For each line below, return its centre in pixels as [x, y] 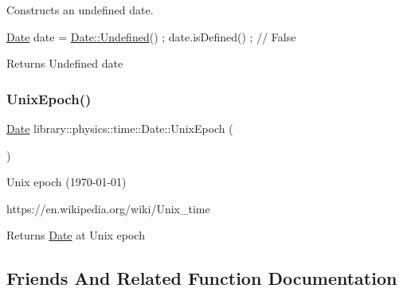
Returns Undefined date [65, 63]
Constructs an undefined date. [80, 10]
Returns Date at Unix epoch [76, 235]
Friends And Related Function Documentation [202, 278]
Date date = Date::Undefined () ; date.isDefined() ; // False [151, 36]
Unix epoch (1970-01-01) [67, 182]
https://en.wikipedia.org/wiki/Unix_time [108, 208]
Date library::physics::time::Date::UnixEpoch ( [120, 128]
